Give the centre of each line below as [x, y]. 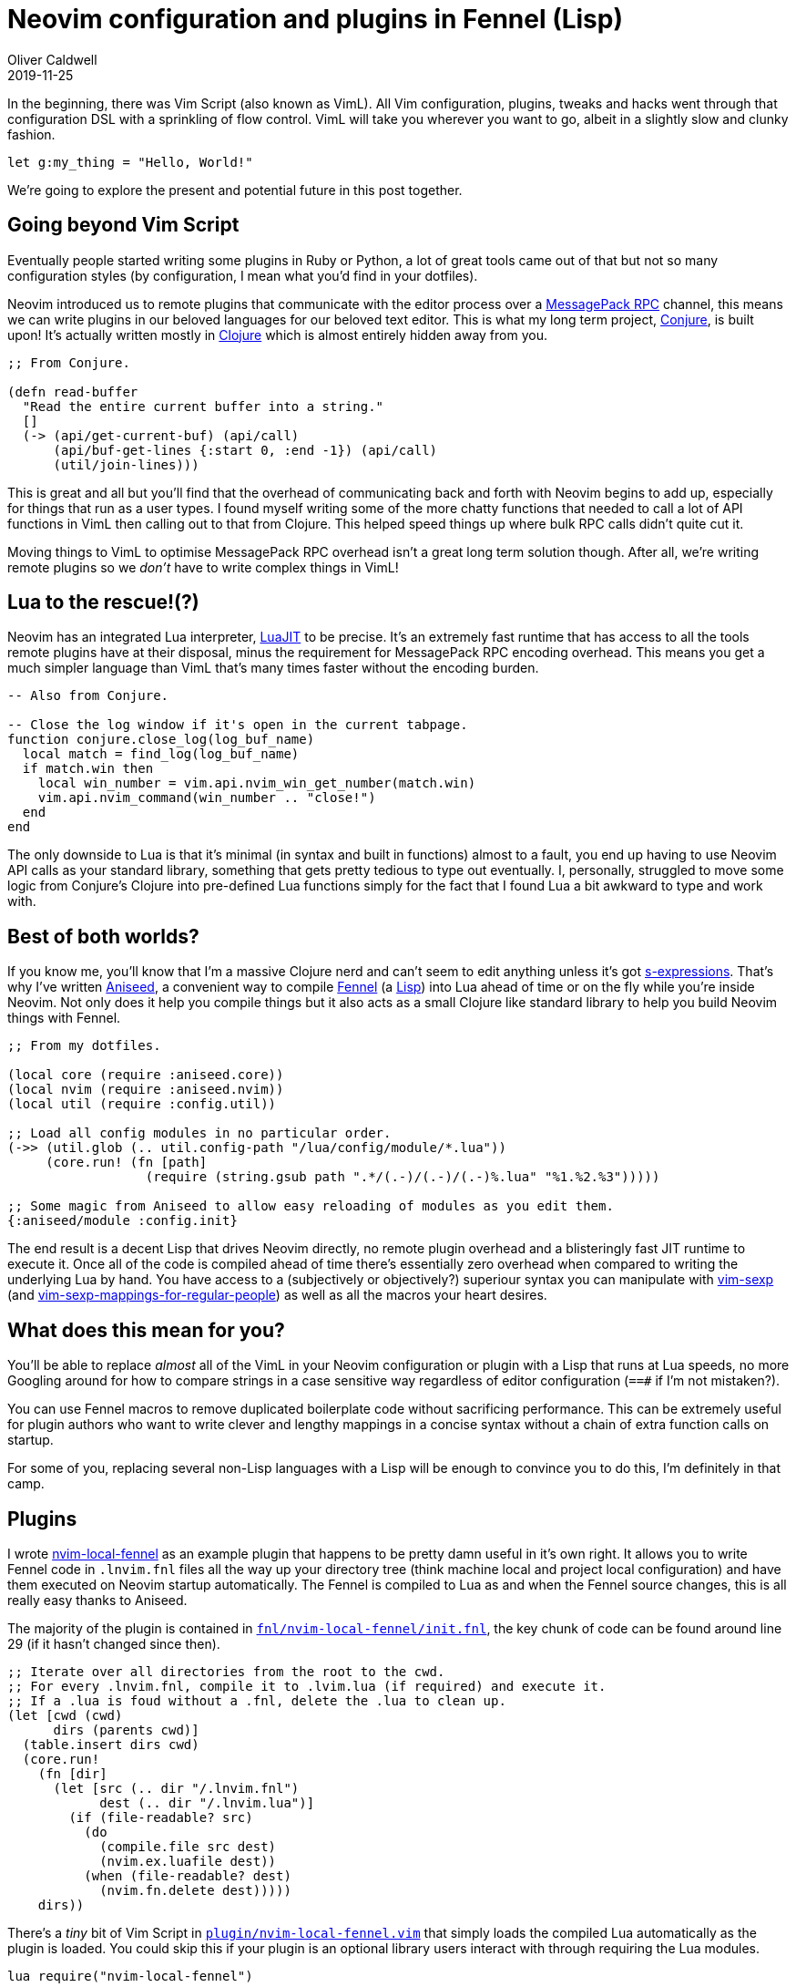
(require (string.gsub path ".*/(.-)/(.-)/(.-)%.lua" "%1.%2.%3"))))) [403, 1177]
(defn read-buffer [73, 391]
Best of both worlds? [103, 936]
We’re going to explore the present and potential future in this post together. [235, 190]
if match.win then [88, 769]
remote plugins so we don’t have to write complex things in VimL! [203, 567]
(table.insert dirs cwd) [111, 1744]
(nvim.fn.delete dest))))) [195, 1890]
